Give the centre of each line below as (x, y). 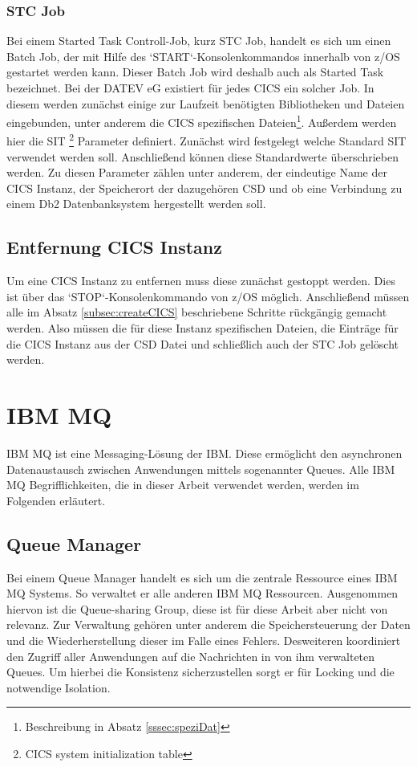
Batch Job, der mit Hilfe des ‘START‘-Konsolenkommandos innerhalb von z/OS (203, 56)
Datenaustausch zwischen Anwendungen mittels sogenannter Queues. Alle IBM (201, 469)
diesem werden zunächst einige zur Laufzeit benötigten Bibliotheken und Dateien (206, 103)
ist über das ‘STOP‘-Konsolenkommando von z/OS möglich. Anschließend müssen (208, 296)
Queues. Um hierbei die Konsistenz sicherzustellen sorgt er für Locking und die (200, 672)
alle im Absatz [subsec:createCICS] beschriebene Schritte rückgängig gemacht (197, 312)
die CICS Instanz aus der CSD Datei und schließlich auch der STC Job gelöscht (202, 343)
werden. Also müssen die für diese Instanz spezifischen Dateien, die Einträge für (202, 328)
